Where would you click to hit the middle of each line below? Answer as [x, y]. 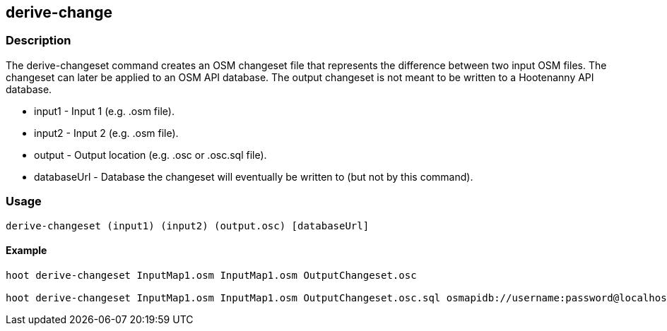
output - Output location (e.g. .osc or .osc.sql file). [150, 155]
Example [26, 251]
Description [39, 41]
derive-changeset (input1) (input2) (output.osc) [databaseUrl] [188, 225]
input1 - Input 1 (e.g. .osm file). [104, 111]
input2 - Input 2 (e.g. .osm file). [106, 133]
